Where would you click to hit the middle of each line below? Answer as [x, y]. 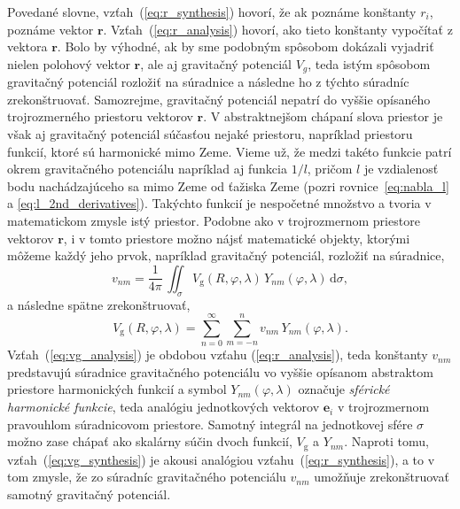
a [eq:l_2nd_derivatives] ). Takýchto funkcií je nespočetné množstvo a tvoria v [219, 203]
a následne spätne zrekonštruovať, [99, 304]
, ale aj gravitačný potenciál [216, 63]
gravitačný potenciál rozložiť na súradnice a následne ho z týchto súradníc [208, 82]
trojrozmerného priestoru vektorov [100, 116]
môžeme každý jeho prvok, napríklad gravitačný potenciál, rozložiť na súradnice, [226, 255]
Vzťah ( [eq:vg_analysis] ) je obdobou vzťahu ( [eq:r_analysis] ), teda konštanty [218, 355]
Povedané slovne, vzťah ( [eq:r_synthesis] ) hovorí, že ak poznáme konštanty [212, 12]
